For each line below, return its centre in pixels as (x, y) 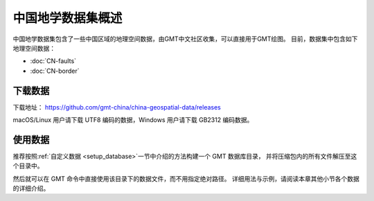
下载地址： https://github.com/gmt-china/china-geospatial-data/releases (117, 107)
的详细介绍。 (31, 189)
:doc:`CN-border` (55, 71)
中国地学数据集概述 (68, 18)
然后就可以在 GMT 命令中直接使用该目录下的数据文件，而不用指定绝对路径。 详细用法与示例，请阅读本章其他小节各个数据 (186, 178)
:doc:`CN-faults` (53, 61)
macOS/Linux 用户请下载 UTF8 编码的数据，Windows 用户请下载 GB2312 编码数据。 (133, 120)
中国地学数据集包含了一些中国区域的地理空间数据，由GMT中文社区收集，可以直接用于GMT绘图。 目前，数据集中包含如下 (185, 39)
